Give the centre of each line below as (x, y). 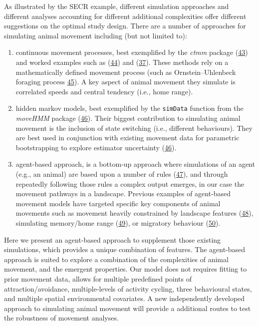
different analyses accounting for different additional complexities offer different (125, 16)
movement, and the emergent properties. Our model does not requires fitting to (126, 269)
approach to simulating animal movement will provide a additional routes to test (128, 308)
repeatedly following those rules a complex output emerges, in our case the (130, 183)
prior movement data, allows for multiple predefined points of (98, 278)
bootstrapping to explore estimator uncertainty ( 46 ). (96, 147)
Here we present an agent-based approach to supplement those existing (113, 239)
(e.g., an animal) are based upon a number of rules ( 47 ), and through (122, 173)
